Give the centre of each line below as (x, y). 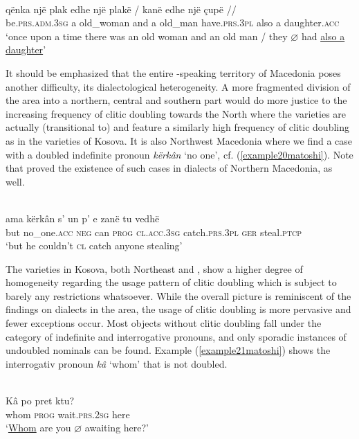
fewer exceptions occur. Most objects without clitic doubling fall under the (164, 323)
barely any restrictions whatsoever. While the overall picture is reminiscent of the (178, 295)
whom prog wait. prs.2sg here (68, 414)
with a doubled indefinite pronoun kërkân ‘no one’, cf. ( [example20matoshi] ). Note (179, 154)
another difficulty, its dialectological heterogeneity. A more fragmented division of (178, 86)
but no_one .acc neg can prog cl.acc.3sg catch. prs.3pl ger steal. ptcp (154, 232)
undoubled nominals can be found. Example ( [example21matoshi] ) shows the (168, 350)
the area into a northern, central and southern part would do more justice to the (176, 100)
